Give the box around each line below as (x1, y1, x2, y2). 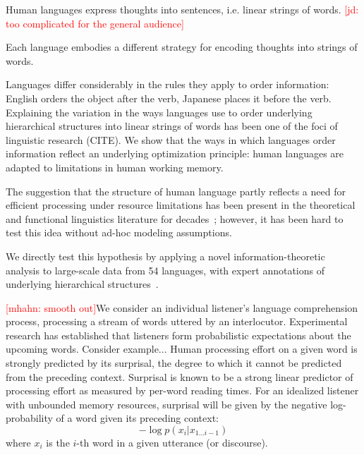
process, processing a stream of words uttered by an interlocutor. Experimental (6, 314, 348, 329)
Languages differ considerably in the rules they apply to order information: (6, 77, 329, 92)
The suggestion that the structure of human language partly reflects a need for (6, 183, 346, 198)
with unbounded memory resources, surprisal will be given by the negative (6, 396, 327, 411)
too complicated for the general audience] (6, 16, 184, 30)
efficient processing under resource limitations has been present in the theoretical (6, 198, 356, 212)
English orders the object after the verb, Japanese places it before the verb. (6, 90, 332, 105)
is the (46, 435, 70, 450)
